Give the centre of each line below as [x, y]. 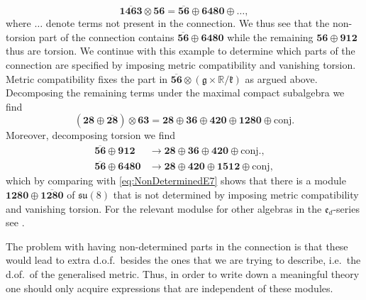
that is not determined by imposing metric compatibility [236, 195]
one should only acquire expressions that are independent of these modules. [170, 288]
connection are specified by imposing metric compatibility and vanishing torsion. [181, 65]
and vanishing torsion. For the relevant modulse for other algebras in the [164, 208]
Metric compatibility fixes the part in [87, 78]
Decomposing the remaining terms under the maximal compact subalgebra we [175, 93]
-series [346, 208]
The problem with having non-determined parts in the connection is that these [177, 246]
